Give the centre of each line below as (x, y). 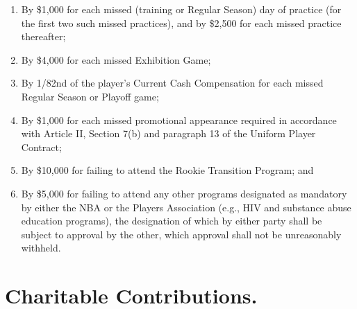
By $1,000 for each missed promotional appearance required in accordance (179, 120)
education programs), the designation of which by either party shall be (172, 221)
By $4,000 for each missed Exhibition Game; (116, 59)
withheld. (41, 248)
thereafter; (43, 36)
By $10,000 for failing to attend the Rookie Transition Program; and (167, 170)
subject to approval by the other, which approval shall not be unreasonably (181, 234)
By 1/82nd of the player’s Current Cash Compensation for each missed (172, 83)
